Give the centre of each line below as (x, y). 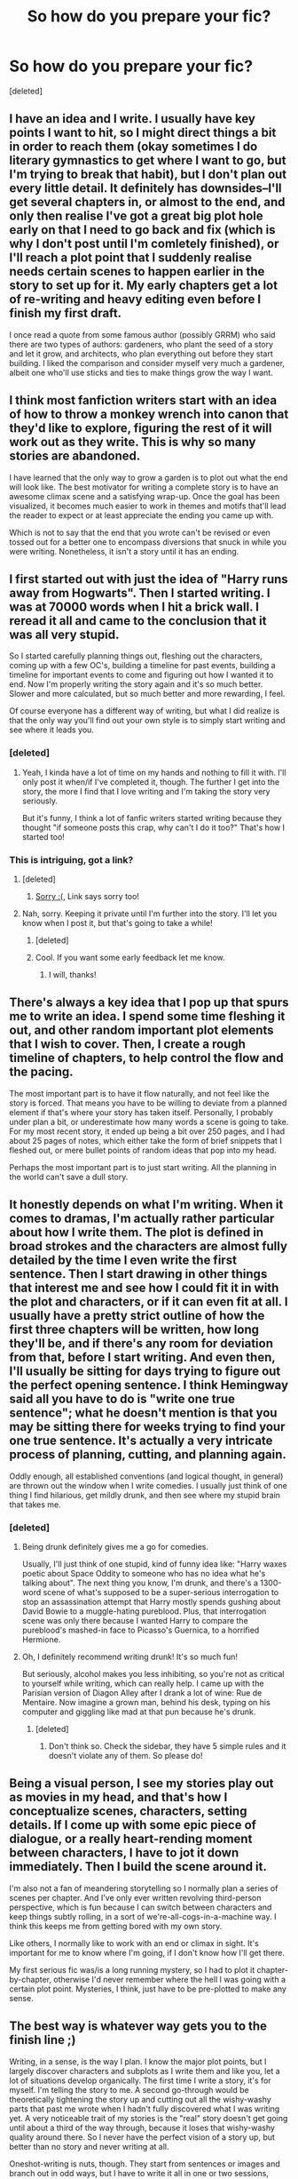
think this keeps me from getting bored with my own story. (116, 1926)
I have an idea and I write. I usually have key (132, 119)
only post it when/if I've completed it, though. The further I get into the (151, 782)
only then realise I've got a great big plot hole (136, 216)
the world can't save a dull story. (69, 1177)
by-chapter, (30, 1979)
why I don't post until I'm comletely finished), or (144, 244)
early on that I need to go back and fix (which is (142, 230)
